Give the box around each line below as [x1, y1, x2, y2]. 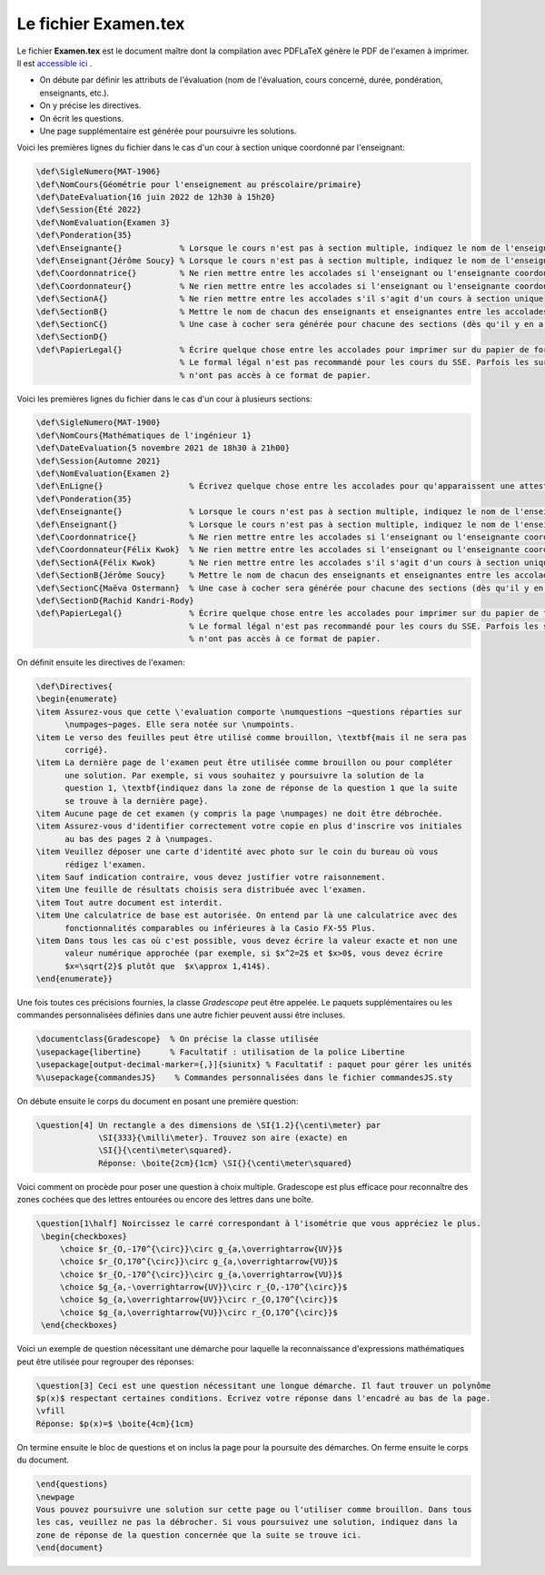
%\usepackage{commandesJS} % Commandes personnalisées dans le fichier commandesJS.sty [35, 1072, 453, 1083]
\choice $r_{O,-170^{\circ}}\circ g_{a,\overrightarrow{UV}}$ [59, 1243, 343, 1253]
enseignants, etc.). [39, 87, 109, 98]
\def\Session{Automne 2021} [35, 455, 161, 466]
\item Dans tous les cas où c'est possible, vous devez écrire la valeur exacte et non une [35, 936, 458, 946]
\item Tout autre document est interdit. [35, 897, 223, 907]
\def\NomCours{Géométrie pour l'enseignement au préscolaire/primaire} [35, 179, 362, 190]
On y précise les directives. [39, 100, 142, 111]
